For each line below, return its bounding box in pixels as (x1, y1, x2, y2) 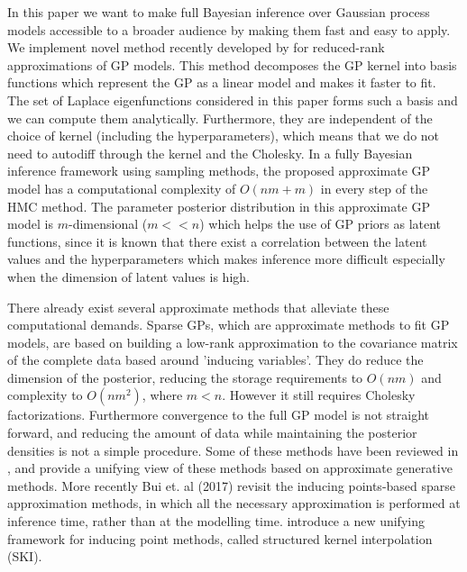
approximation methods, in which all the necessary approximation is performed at (7, 494, 461, 513)
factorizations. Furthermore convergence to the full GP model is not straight (7, 405, 430, 424)
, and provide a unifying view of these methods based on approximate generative (7, 459, 453, 477)
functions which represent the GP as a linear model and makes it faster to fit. (7, 73, 436, 92)
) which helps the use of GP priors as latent (199, 214, 442, 233)
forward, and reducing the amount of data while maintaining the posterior (7, 423, 417, 442)
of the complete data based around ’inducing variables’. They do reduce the (7, 350, 424, 369)
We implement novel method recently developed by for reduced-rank (7, 38, 385, 57)
